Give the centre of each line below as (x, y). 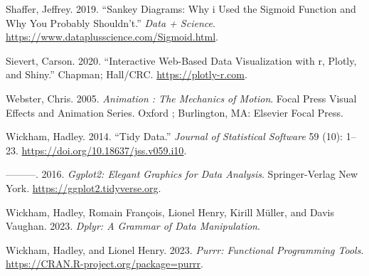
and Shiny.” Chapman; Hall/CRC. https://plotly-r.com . (127, 74)
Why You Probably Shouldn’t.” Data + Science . (111, 22)
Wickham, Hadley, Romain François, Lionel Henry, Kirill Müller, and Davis (170, 212)
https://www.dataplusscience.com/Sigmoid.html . (112, 37)
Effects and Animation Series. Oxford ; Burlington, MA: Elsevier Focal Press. (175, 112)
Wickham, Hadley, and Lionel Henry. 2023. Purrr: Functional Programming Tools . (185, 249)
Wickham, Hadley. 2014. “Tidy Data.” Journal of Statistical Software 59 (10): (174, 136)
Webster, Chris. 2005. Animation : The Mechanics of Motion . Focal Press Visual (181, 98)
